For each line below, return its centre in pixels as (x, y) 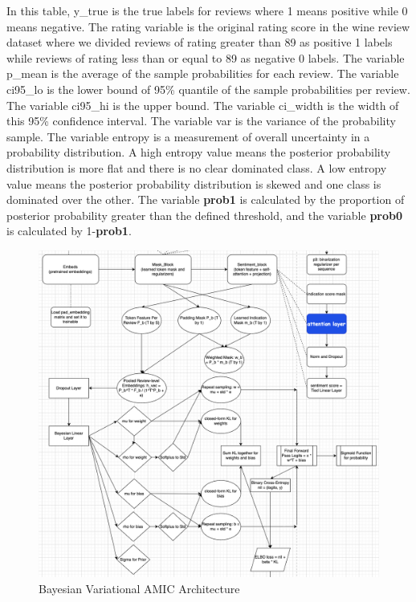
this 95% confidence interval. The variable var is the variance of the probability (201, 121)
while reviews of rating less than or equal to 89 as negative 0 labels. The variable (206, 57)
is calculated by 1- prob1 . (69, 231)
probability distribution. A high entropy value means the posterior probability (199, 152)
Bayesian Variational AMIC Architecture (139, 588)
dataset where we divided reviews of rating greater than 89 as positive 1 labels (200, 42)
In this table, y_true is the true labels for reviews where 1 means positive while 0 (207, 10)
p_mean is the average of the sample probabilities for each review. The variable (203, 73)
